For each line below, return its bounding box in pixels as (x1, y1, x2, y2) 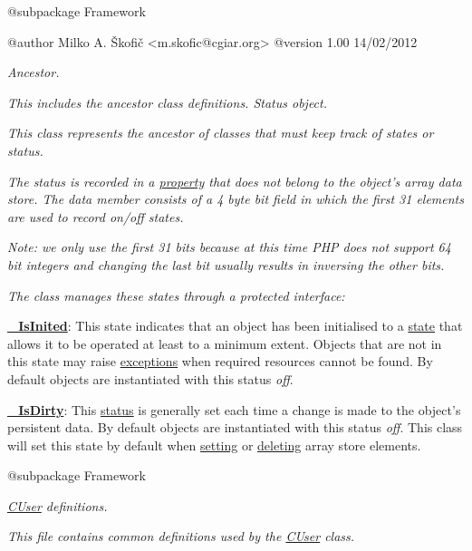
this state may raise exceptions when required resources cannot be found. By (7, 352, 433, 371)
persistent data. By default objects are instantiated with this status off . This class (7, 418, 463, 437)
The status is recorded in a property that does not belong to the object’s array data (7, 171, 462, 190)
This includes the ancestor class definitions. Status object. (7, 92, 327, 111)
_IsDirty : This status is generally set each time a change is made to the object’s (7, 400, 461, 419)
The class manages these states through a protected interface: (7, 285, 345, 304)
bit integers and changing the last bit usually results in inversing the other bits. (7, 255, 445, 274)
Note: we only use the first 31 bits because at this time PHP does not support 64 (7, 237, 451, 256)
